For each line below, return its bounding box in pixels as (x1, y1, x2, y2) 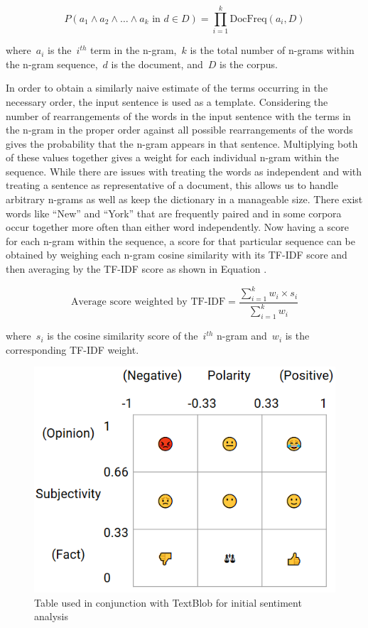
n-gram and (217, 328, 267, 343)
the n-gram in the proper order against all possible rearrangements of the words (6, 122, 353, 137)
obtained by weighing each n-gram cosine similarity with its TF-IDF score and (6, 247, 347, 262)
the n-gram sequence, (6, 56, 98, 71)
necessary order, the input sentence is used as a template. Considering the (6, 94, 328, 109)
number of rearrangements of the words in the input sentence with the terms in (6, 108, 351, 123)
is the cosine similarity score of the (47, 328, 198, 343)
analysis (34, 609, 68, 624)
